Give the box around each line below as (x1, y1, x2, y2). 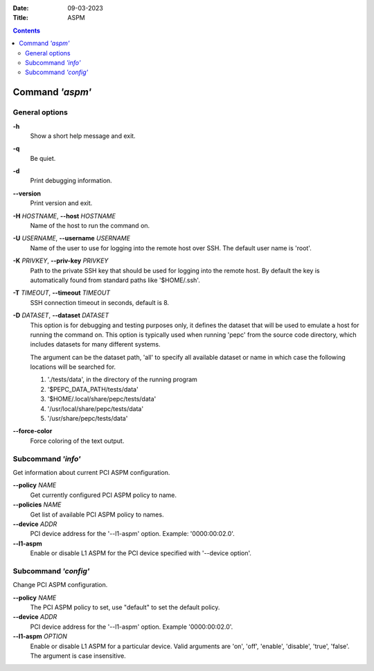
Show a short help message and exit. (30, 132, 136, 140)
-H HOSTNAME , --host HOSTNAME (12, 211, 116, 220)
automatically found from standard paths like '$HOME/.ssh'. (30, 276, 200, 284)
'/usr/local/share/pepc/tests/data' (47, 404, 144, 412)
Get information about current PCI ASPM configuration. (12, 468, 170, 476)
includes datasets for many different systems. (30, 340, 161, 349)
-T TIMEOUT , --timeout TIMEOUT (12, 288, 111, 297)
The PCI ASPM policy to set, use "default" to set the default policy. (30, 603, 220, 611)
